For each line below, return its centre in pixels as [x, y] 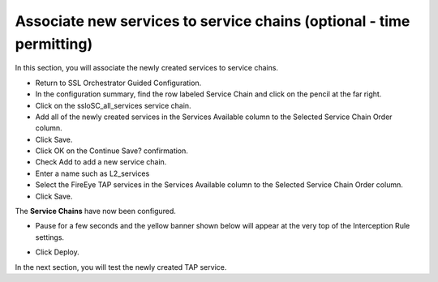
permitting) [54, 44]
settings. [50, 237]
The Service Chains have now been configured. [95, 211]
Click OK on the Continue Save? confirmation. [112, 151]
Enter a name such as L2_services [92, 173]
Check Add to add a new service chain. [101, 162]
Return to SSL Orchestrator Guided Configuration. [118, 83]
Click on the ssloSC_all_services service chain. [113, 105]
